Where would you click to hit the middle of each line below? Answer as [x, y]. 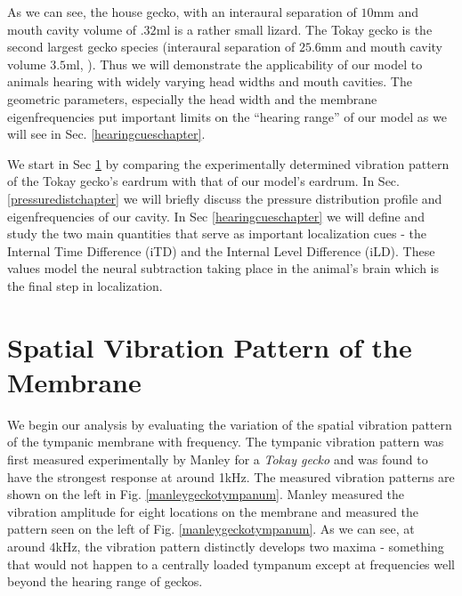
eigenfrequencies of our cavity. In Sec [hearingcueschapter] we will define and [216, 216]
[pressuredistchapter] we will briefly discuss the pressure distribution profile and [225, 198]
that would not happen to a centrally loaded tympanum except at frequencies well [231, 564]
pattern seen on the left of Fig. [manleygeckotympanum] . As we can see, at [211, 529]
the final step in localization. [85, 285]
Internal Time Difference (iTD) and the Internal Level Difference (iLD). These [221, 250]
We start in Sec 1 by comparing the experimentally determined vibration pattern [228, 163]
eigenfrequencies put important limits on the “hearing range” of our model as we [227, 116]
